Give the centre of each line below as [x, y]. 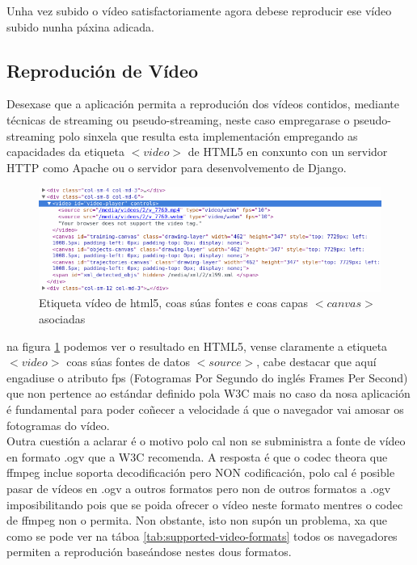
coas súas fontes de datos [128, 362]
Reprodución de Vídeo [103, 70]
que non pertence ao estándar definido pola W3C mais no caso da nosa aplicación [208, 393]
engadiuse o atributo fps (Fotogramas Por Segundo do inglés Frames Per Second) [207, 377]
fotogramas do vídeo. [58, 425]
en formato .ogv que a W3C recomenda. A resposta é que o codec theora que [197, 456]
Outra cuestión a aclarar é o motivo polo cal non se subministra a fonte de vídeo [206, 441]
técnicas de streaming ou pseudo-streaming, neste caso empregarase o [178, 119]
